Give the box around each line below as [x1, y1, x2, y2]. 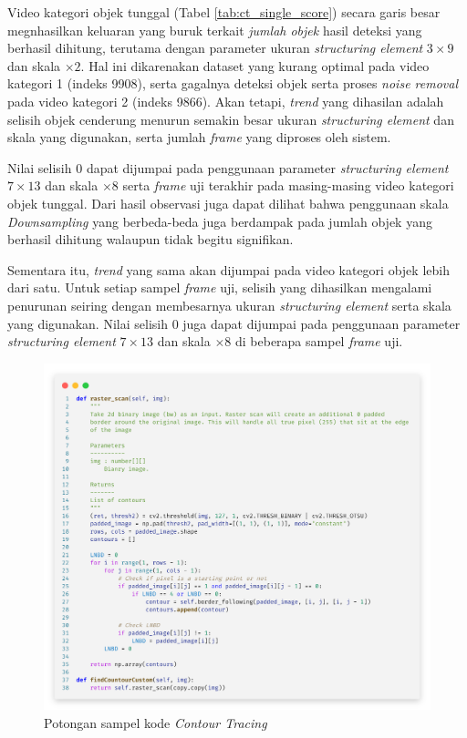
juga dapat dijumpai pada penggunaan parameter [182, 313, 461, 333]
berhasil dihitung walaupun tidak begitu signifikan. [7, 230, 294, 249]
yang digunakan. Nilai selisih [7, 313, 168, 333]
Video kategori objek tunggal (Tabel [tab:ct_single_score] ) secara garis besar [7, 3, 441, 21]
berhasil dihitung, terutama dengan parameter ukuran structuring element [7, 38, 423, 57]
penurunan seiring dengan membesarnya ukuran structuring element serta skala [7, 295, 451, 314]
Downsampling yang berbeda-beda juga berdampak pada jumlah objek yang [7, 211, 432, 231]
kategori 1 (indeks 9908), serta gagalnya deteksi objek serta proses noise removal [7, 74, 459, 93]
